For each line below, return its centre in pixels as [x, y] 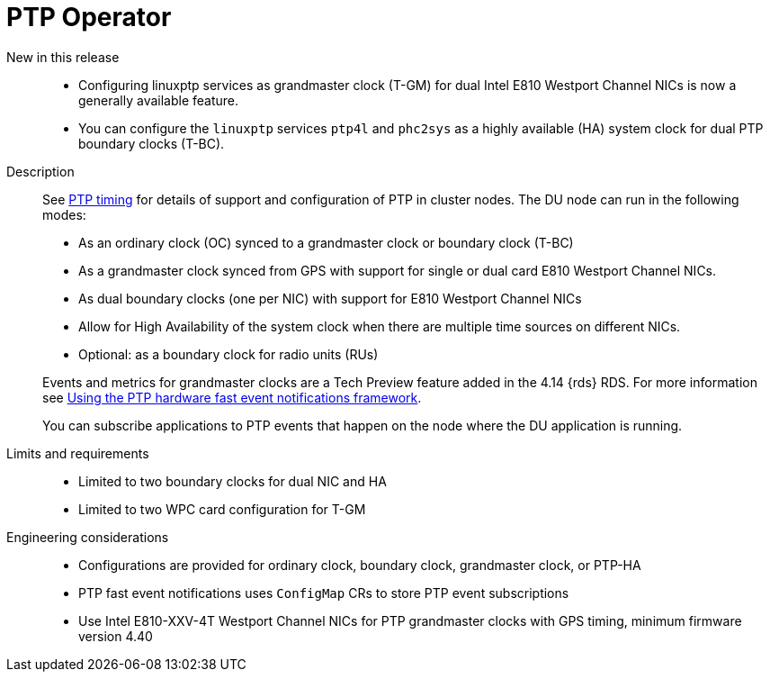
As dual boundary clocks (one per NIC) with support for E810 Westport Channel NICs [330, 298]
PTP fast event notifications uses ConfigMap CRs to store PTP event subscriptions [324, 593]
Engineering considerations [88, 537]
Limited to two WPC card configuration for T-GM [222, 509]
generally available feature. [159, 100]
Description [40, 171]
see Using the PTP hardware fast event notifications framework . [232, 397]
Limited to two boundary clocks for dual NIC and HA [233, 481]
